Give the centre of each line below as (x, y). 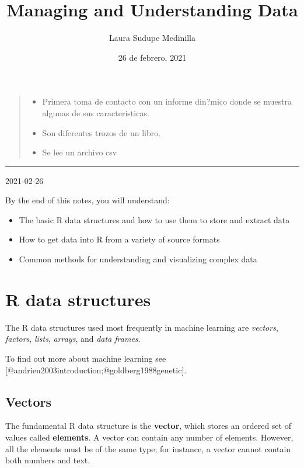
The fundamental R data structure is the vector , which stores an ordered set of (148, 426)
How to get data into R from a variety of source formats (119, 239)
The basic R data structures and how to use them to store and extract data (154, 219)
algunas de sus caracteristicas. (96, 112)
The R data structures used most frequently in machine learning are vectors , (142, 327)
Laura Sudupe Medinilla (152, 38)
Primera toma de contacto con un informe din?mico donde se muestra (167, 101)
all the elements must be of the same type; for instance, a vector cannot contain (148, 448)
